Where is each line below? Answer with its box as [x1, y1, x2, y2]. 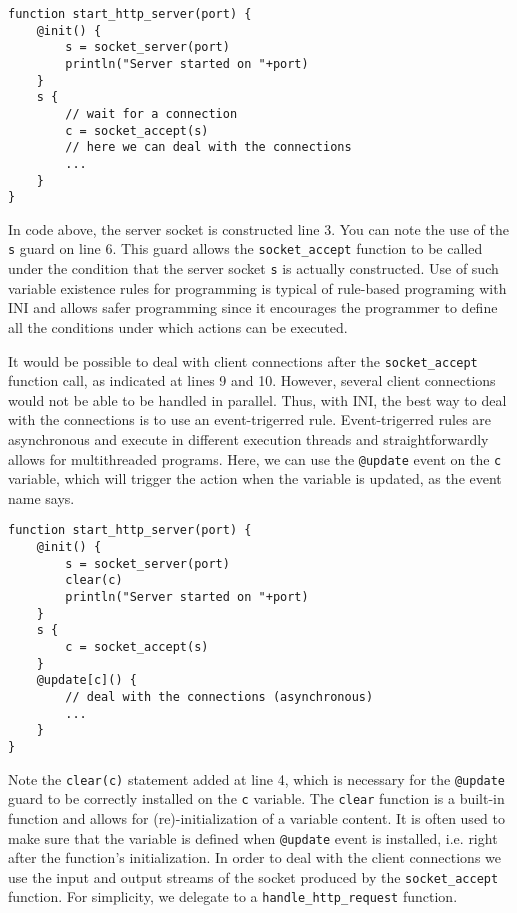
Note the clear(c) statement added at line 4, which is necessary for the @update [8, 768, 506, 789]
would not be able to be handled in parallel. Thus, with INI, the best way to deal [8, 389, 507, 410]
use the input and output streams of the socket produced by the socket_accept [8, 866, 499, 887]
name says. [8, 487, 75, 508]
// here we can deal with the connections [65, 140, 352, 155]
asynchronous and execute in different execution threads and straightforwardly [8, 429, 489, 449]
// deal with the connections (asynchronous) [65, 690, 374, 704]
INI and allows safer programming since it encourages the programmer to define [8, 297, 498, 318]
